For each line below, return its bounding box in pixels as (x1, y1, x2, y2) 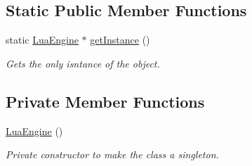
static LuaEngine (6, 32, 79, 47)
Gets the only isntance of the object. (6, 56, 160, 70)
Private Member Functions (6, 90, 205, 112)
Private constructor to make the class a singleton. (6, 147, 219, 162)
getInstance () (90, 32, 150, 47)
